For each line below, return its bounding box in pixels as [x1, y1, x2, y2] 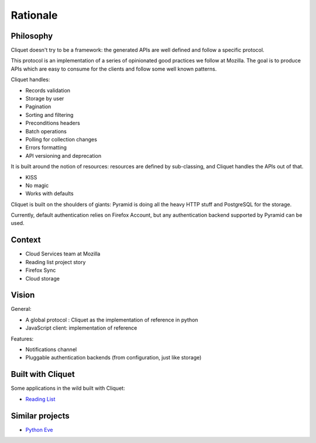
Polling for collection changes [25, 136, 98, 143]
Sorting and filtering [25, 111, 74, 118]
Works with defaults [25, 190, 74, 197]
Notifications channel [25, 346, 77, 353]
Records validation [25, 86, 70, 94]
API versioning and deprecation [25, 152, 102, 159]
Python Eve [25, 426, 53, 433]
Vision [11, 290, 35, 300]
